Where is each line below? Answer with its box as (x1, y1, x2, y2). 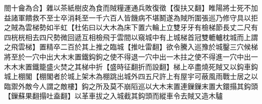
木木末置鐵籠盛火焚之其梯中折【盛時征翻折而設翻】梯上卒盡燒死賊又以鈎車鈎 (4, 61, 258, 71)
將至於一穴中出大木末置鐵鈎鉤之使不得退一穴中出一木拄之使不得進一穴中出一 (4, 51, 258, 61)
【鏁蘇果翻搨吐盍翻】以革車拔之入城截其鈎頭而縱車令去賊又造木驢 (4, 90, 223, 101)
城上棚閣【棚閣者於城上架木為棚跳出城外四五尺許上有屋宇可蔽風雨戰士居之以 (4, 71, 258, 81)
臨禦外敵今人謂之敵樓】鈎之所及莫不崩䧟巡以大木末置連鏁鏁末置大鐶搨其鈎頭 (4, 80, 258, 91)
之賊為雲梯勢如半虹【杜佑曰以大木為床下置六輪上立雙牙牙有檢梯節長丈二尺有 (4, 22, 258, 32)
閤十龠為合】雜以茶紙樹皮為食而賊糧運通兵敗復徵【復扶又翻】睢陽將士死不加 (4, 2, 258, 12)
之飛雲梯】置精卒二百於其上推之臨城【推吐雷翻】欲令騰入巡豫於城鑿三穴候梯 (4, 41, 258, 52)
